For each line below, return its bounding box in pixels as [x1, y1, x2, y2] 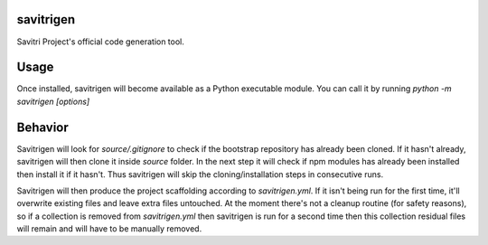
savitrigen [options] [16, 96, 90, 107]
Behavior [16, 119, 70, 135]
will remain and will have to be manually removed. [16, 223, 202, 234]
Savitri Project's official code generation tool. [16, 36, 185, 47]
